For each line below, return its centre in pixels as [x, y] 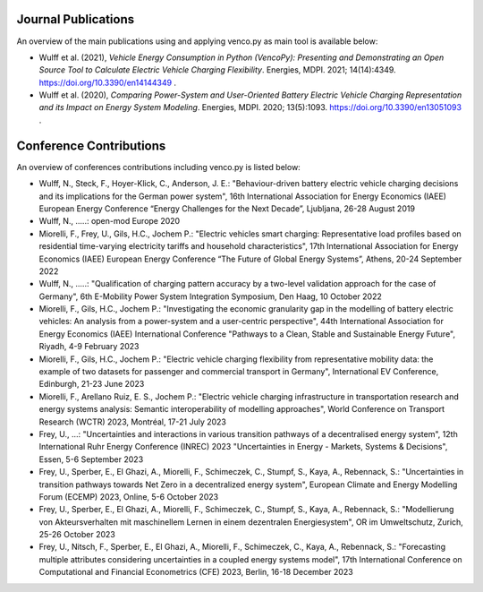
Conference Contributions [91, 146]
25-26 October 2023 [77, 535]
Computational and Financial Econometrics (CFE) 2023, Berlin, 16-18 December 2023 [196, 572]
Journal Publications [76, 19]
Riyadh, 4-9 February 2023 [89, 347]
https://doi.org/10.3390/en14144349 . [108, 82]
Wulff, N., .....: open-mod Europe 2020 [110, 221]
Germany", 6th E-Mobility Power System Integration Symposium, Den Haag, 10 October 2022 [210, 296]
